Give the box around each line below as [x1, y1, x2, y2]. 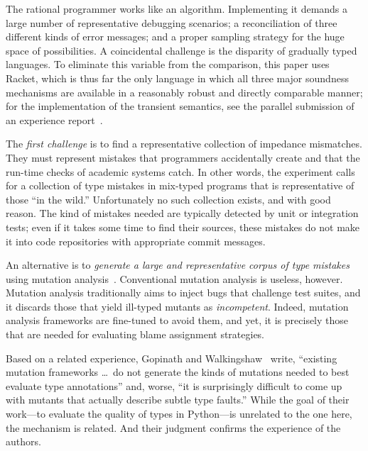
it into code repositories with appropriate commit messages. [6, 233, 266, 248]
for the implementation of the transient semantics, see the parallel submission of [6, 99, 355, 113]
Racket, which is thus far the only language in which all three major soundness [6, 70, 349, 85]
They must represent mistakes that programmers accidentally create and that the [6, 150, 360, 165]
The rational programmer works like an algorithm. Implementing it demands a [6, 1, 348, 16]
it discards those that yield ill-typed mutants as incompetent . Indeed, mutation [6, 299, 349, 313]
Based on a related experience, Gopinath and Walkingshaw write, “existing [6, 350, 337, 365]
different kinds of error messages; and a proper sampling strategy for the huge [6, 29, 345, 44]
